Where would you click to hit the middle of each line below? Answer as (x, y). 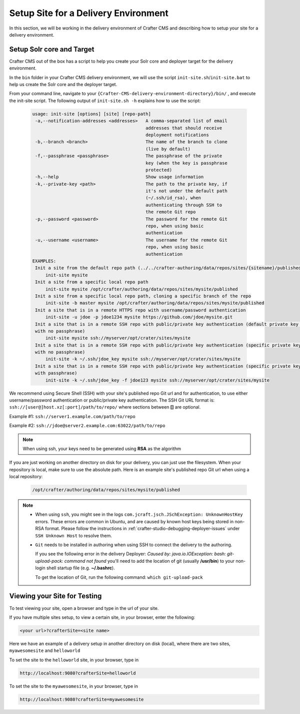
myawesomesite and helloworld (45, 650)
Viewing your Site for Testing (55, 596)
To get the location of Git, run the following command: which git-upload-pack (119, 577)
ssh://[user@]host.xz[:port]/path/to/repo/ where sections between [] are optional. (105, 407)
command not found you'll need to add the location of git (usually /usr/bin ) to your (149, 561)
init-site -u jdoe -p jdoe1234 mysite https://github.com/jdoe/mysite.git (139, 317)
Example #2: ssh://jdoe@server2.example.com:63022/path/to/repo (87, 426)
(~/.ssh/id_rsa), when (173, 198)
